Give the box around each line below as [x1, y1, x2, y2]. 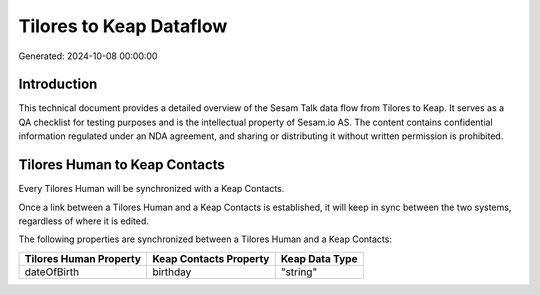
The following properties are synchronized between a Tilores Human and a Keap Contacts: [18, 233, 392, 245]
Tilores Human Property [24, 251, 142, 265]
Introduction [18, 76, 98, 93]
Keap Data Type [280, 251, 358, 265]
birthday [151, 265, 192, 279]
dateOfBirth [24, 265, 80, 279]
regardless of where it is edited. [18, 215, 150, 227]
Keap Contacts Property [151, 251, 270, 265]
